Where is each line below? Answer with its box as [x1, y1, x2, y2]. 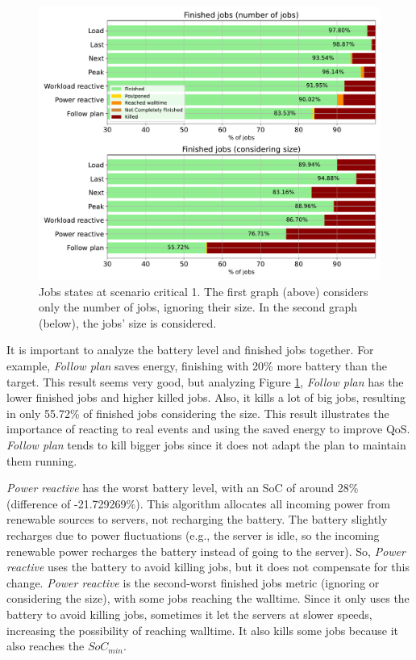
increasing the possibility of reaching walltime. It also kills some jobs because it [6, 621, 398, 638]
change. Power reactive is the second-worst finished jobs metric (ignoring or [6, 574, 380, 591]
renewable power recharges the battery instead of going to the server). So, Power [6, 542, 406, 559]
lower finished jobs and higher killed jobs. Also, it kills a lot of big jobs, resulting [6, 389, 406, 406]
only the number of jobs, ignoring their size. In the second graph [39, 299, 358, 315]
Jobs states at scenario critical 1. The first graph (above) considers [39, 282, 368, 299]
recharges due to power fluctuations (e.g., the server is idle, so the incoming [6, 527, 380, 544]
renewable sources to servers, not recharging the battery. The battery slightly [6, 511, 388, 528]
